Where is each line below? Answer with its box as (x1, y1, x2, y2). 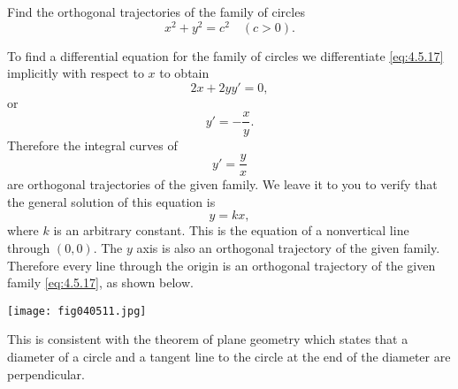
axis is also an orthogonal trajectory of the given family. (136, 238, 440, 256)
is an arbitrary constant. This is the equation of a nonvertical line (53, 221, 409, 240)
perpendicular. (7, 364, 86, 383)
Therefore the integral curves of (7, 135, 178, 154)
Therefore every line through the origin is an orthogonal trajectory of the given (7, 256, 436, 274)
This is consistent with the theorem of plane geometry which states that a (7, 330, 408, 348)
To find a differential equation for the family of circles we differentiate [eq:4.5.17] (7, 46, 444, 65)
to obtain (159, 64, 210, 82)
